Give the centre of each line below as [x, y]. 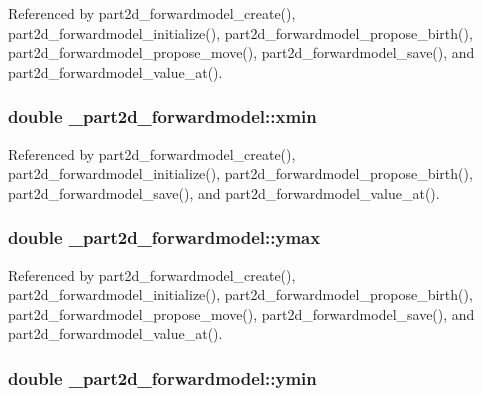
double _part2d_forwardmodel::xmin [162, 116]
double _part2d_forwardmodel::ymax [164, 237]
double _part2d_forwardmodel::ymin [162, 377]
